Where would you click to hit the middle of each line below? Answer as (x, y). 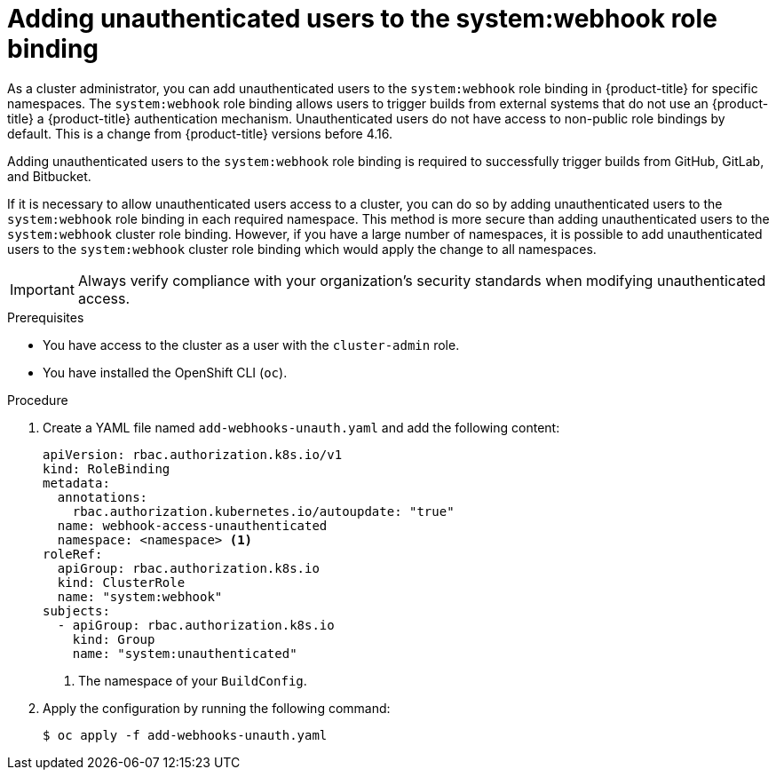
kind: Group (114, 639)
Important (42, 289)
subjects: (76, 610)
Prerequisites (46, 317)
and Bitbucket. (49, 176)
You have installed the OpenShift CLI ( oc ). (165, 372)
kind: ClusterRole (121, 582)
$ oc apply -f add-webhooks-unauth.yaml (185, 735)
